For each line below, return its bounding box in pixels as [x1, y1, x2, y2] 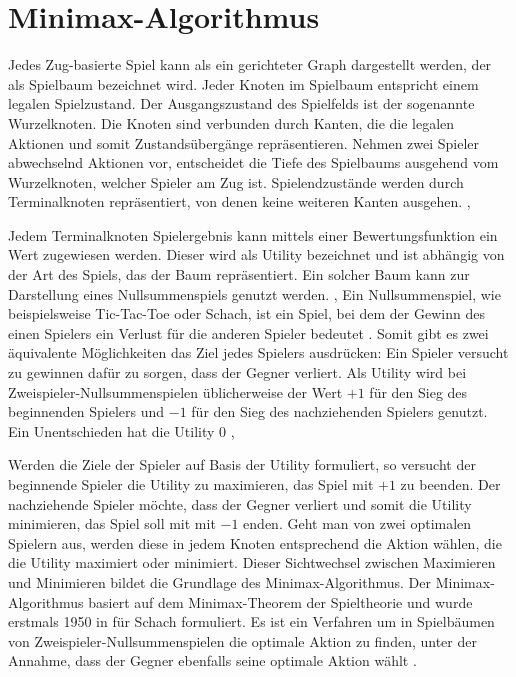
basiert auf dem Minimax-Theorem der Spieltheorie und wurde [88, 591, 473, 612]
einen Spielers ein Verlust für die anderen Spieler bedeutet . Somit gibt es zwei [8, 322, 489, 343]
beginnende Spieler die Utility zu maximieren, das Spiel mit [8, 474, 374, 494]
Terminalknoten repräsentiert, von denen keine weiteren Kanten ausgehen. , [8, 191, 471, 212]
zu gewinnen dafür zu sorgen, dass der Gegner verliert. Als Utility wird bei [8, 362, 467, 383]
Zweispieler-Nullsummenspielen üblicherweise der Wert [8, 381, 343, 402]
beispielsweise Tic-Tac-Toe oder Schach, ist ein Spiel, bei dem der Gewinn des [8, 303, 485, 324]
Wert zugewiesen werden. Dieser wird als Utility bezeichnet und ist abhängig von [8, 244, 505, 265]
